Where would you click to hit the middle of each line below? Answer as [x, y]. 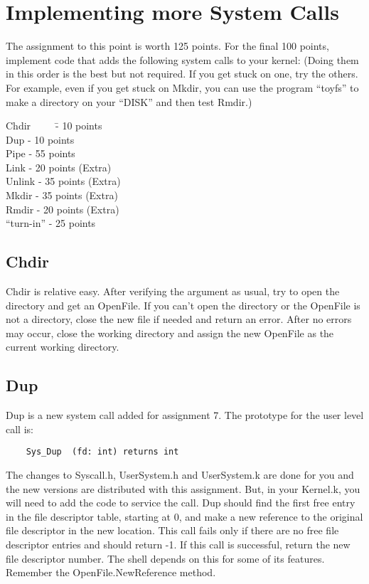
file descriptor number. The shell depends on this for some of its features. [165, 558]
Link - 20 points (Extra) [59, 167]
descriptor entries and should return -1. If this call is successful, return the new [178, 545]
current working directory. [63, 347]
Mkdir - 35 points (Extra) [62, 195]
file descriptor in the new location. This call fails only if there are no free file [172, 530]
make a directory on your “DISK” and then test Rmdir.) [129, 101]
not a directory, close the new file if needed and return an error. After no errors [179, 319]
